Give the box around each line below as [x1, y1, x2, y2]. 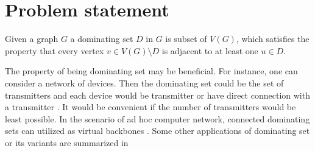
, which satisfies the [236, 32, 310, 45]
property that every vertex [5, 44, 104, 57]
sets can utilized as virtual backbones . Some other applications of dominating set [5, 124, 310, 137]
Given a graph [5, 32, 58, 45]
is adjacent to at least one [161, 44, 258, 57]
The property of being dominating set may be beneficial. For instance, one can [5, 65, 298, 77]
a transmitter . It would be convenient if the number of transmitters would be [5, 100, 296, 113]
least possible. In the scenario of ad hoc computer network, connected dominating [5, 112, 310, 125]
